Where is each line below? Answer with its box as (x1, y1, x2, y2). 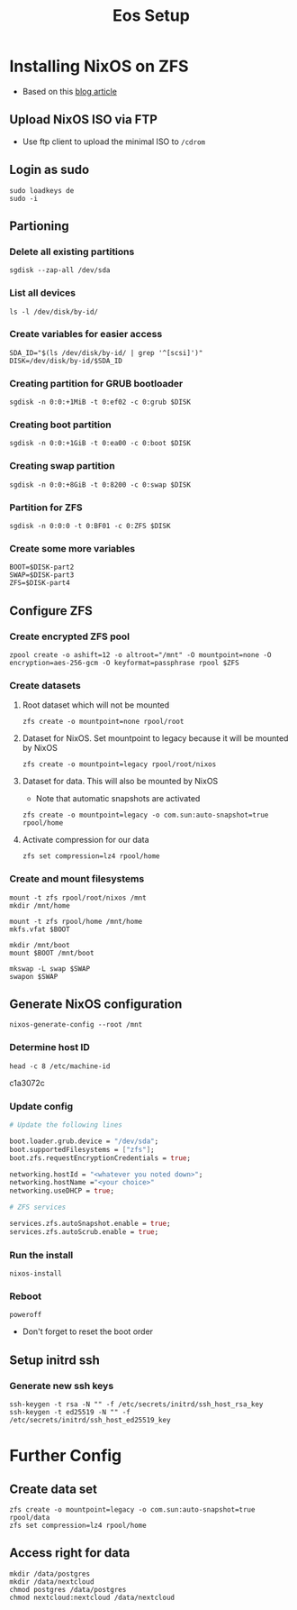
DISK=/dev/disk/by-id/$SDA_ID (9, 356, 123, 365)
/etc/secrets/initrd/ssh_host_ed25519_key (9, 1416, 171, 1425)
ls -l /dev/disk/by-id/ (9, 307, 99, 316)
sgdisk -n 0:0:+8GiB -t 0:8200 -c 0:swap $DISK (9, 480, 192, 489)
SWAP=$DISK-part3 (9, 571, 75, 580)
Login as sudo (9, 162, 90, 178)
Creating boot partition (9, 418, 112, 431)
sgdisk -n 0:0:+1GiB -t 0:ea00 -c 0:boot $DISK (9, 439, 192, 448)
